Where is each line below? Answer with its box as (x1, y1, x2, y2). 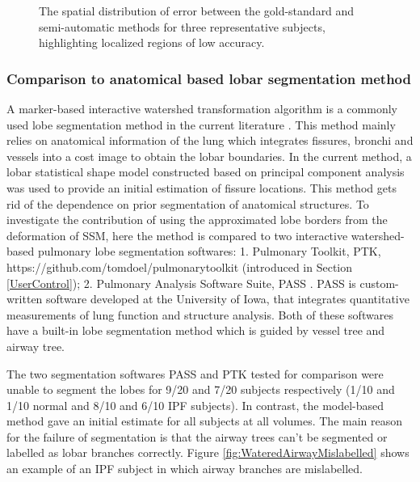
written (6, 290, 43, 307)
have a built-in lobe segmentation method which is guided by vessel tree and (6, 322, 385, 339)
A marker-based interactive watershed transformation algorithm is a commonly (6, 100, 397, 116)
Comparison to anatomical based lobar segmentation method (6, 68, 411, 88)
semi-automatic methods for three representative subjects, (39, 18, 325, 35)
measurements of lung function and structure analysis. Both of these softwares (6, 306, 393, 323)
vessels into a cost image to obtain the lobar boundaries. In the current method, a (6, 147, 412, 164)
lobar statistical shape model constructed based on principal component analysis (6, 163, 405, 180)
